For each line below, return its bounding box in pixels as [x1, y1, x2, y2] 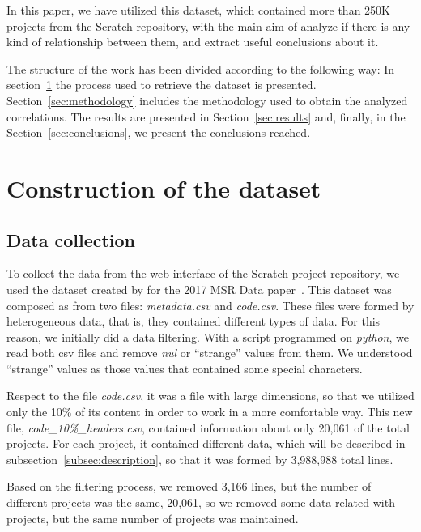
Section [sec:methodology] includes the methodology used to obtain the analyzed [6, 92, 408, 109]
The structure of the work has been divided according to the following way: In [6, 60, 395, 77]
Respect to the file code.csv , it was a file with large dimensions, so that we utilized [6, 387, 415, 404]
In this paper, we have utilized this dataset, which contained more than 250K [6, 2, 390, 18]
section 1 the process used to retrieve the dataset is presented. [6, 76, 317, 93]
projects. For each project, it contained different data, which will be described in [6, 435, 406, 452]
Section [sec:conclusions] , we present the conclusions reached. [6, 124, 311, 141]
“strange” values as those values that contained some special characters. [6, 360, 363, 377]
